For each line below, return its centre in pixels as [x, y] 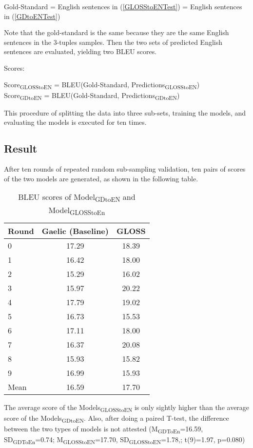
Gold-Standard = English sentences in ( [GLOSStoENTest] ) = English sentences [123, 6]
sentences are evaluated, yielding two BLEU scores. [80, 51]
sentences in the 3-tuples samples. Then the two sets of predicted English [113, 42]
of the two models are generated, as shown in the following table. [101, 178]
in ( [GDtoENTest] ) [32, 16]
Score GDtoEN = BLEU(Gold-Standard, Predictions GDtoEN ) [92, 96]
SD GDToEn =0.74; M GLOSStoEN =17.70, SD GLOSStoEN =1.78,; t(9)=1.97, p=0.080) [125, 440]
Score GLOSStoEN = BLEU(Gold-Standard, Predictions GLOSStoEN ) [102, 85]
